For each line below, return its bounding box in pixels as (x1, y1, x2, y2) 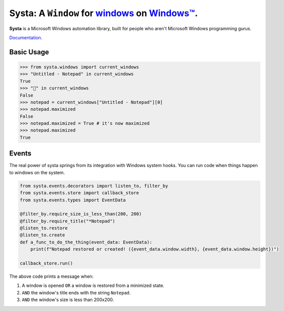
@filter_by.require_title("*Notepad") (20, 218, 115, 224)
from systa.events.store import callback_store (20, 190, 139, 196)
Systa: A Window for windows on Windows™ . (9, 8, 198, 19)
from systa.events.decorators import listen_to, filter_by (20, 183, 168, 189)
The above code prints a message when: (9, 273, 94, 279)
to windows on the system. (9, 169, 65, 176)
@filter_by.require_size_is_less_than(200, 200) (20, 211, 142, 217)
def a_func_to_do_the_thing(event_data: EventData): (20, 239, 153, 245)
